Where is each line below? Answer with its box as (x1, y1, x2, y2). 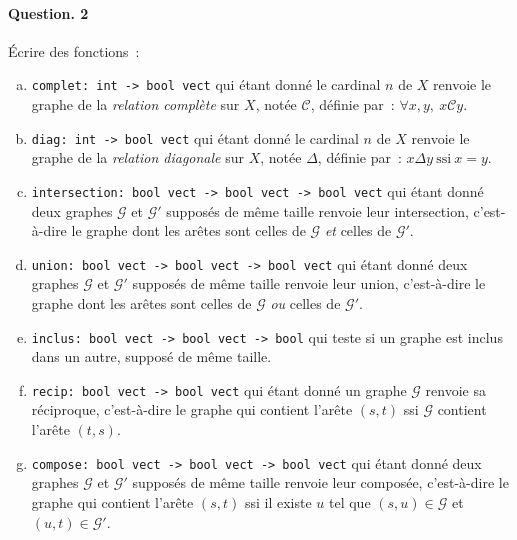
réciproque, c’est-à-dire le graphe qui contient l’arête (31, 399, 353, 420)
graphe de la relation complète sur (31, 94, 240, 115)
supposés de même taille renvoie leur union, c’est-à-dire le (132, 273, 486, 294)
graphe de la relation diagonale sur (31, 147, 245, 168)
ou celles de (270, 292, 341, 313)
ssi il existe (244, 491, 312, 512)
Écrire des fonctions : (8, 40, 140, 61)
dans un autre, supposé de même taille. (31, 346, 272, 367)
